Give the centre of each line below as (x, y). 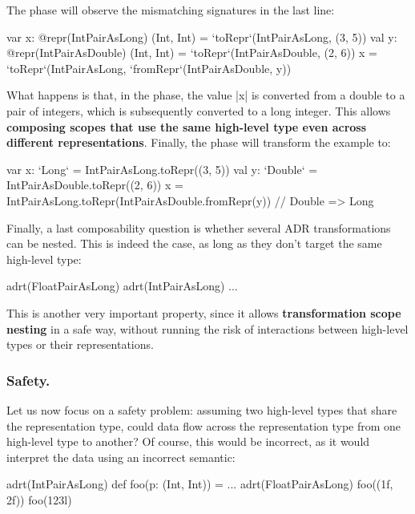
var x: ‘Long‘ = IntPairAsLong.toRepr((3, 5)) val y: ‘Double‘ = (162, 169)
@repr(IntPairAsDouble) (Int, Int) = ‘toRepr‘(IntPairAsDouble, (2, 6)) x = (192, 53)
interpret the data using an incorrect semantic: (121, 457)
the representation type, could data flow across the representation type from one (204, 425)
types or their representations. (80, 344)
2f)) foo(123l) (39, 499)
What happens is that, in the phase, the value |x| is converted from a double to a (206, 95)
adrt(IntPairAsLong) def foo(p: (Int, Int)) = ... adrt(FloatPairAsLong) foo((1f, (200, 484)
